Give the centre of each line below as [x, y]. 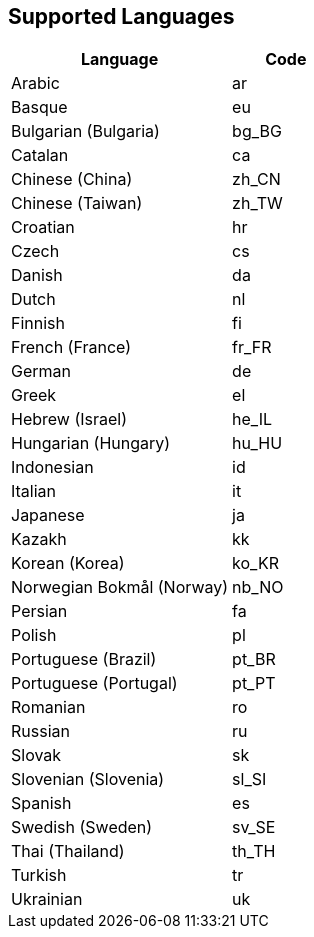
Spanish [41, 803]
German [41, 371]
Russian [40, 731]
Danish [37, 275]
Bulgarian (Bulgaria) [85, 131]
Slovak [36, 755]
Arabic [35, 83]
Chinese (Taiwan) [77, 203]
